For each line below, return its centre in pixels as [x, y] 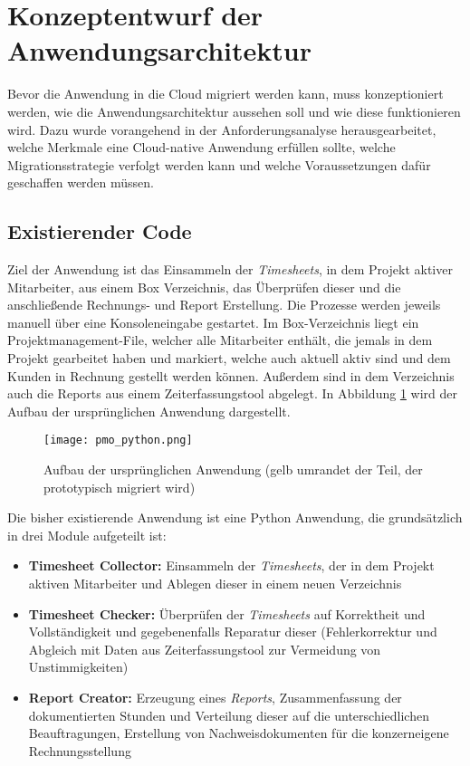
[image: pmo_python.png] [118, 440]
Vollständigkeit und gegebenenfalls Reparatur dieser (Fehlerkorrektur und [233, 632]
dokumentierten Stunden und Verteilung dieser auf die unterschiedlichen [229, 715]
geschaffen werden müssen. [81, 182]
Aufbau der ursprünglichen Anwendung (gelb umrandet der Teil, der [233, 469]
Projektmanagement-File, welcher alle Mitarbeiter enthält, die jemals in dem [220, 340]
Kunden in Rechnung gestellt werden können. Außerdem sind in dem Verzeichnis [231, 375]
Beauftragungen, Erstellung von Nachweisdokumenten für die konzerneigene [239, 733]
